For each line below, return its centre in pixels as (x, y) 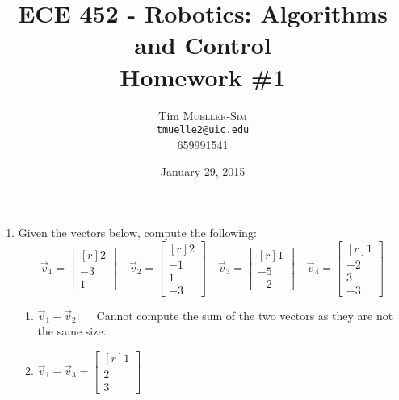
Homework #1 (203, 76)
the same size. (72, 331)
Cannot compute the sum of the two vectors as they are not (245, 315)
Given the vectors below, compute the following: (137, 232)
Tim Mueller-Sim (203, 115)
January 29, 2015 (203, 171)
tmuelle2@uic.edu (203, 130)
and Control (203, 45)
